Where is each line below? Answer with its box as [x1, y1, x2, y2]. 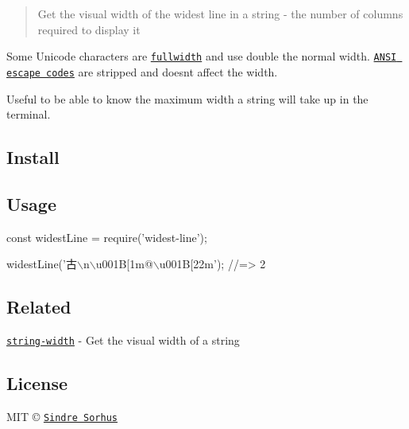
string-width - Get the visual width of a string [6, 332, 240, 349]
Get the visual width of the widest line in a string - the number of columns [37, 6, 403, 21]
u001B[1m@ [95, 255, 153, 272]
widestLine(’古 [6, 255, 77, 272]
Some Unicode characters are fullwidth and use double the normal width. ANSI [6, 48, 397, 64]
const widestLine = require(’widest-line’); [6, 228, 207, 245]
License [6, 371, 68, 396]
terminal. [6, 106, 51, 123]
